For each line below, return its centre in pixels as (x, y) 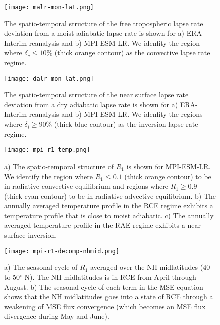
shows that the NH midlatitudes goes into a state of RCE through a (109, 297)
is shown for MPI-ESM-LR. (169, 166)
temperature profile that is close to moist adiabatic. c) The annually (109, 215)
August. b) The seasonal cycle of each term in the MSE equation (104, 287)
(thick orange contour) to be (168, 176)
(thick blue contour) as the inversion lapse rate (126, 124)
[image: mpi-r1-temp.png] (47, 150)
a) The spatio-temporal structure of (59, 166)
